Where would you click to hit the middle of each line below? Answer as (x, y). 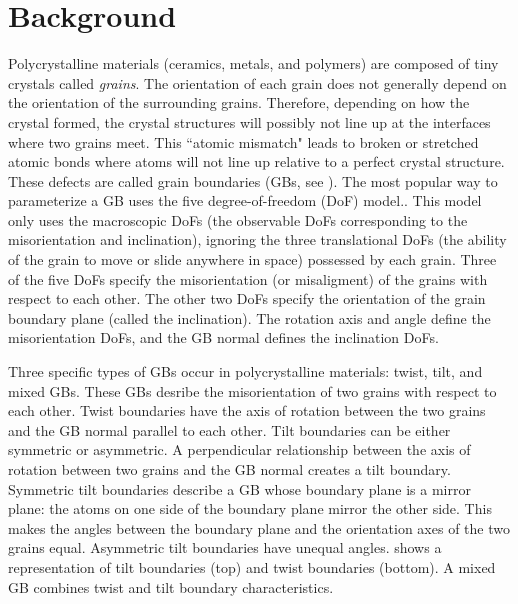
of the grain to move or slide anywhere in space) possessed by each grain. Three (252, 259)
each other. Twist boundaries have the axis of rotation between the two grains (247, 410)
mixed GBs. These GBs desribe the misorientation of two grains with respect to (252, 390)
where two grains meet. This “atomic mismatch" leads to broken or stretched (243, 141)
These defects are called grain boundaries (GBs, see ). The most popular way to (253, 180)
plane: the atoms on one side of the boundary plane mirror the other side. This (250, 508)
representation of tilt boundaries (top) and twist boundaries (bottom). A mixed (252, 566)
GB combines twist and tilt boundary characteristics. (171, 586)
